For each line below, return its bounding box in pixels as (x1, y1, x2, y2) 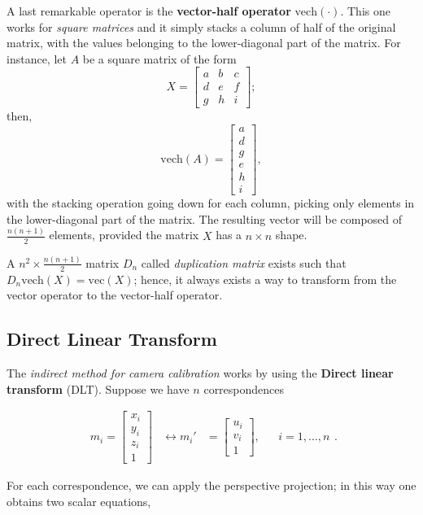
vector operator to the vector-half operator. (7, 286, 223, 303)
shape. (275, 226, 307, 243)
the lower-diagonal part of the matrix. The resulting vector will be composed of (7, 210, 403, 227)
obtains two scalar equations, (7, 492, 151, 509)
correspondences (203, 380, 285, 397)
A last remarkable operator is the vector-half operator (7, 2, 291, 19)
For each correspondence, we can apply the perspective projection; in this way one (7, 477, 416, 494)
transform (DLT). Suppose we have (7, 380, 190, 397)
